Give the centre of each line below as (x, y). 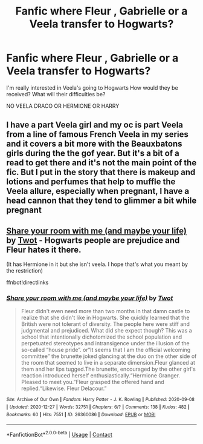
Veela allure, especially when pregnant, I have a (98, 191)
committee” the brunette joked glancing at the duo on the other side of (109, 356)
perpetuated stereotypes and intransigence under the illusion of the (105, 343)
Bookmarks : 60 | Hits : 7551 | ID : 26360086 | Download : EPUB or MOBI (81, 414)
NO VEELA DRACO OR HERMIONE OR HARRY (63, 106)
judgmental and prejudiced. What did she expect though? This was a (106, 331)
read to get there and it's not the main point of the (101, 163)
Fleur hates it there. (44, 250)
